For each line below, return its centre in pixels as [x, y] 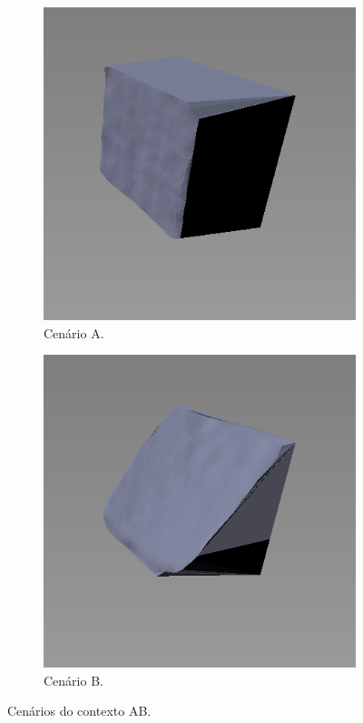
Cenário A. [74, 332]
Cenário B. [74, 680]
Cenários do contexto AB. [79, 711]
